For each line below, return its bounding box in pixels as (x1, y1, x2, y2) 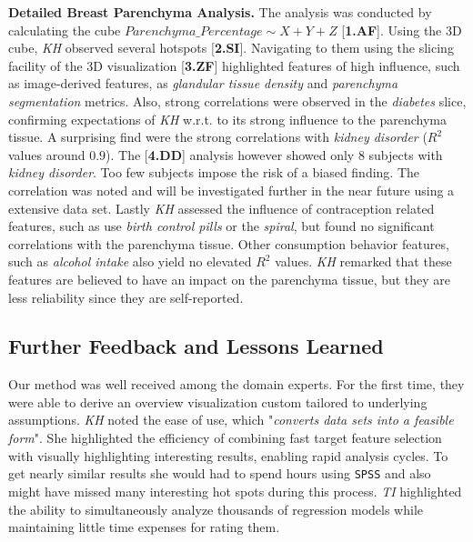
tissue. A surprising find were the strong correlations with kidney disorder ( (8, 127, 428, 146)
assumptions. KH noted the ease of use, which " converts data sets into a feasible (8, 410, 454, 429)
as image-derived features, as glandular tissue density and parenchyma (8, 74, 398, 93)
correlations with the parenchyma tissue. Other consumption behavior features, (8, 234, 449, 253)
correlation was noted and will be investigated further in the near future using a (8, 180, 455, 199)
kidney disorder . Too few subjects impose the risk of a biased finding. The (8, 163, 420, 182)
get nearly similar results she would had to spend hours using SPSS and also (8, 464, 431, 483)
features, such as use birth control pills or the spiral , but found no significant (8, 216, 435, 236)
